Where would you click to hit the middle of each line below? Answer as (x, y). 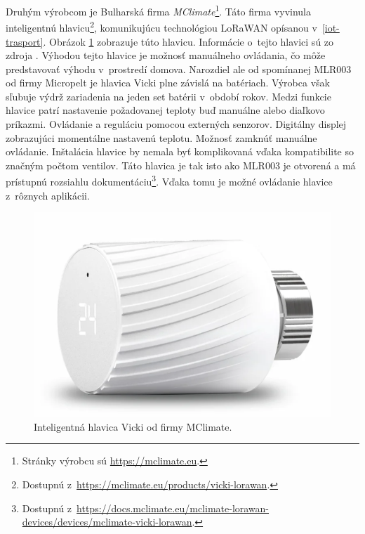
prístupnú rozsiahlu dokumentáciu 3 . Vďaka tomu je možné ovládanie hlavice (169, 181)
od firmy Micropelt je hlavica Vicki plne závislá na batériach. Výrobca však (168, 83)
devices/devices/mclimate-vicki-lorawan (107, 522)
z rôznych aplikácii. (48, 195)
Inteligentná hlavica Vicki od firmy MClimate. (133, 426)
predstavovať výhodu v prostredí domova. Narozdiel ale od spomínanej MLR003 (179, 69)
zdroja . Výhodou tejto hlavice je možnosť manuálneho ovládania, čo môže (166, 55)
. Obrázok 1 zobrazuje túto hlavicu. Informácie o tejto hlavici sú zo (188, 41)
